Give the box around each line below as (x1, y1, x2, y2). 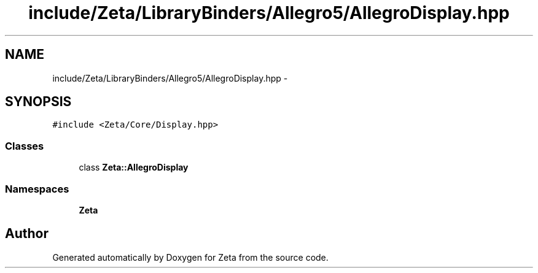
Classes (5, 139, 44, 152)
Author (5, 226, 49, 242)
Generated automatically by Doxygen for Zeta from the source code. (52, 252, 329, 263)
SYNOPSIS (5, 94, 72, 110)
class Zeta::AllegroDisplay (79, 162, 189, 173)
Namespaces (5, 182, 69, 195)
